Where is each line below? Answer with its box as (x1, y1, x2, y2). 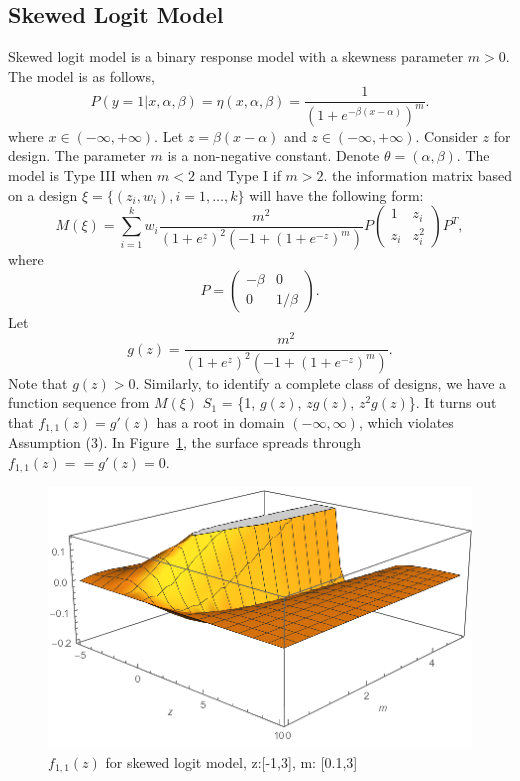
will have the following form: (249, 184, 424, 205)
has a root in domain (156, 411, 285, 432)
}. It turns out (408, 392, 497, 413)
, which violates (358, 411, 454, 432)
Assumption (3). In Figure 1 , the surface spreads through (8, 432, 362, 453)
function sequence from (8, 392, 150, 413)
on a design (8, 184, 78, 205)
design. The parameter (8, 145, 146, 166)
